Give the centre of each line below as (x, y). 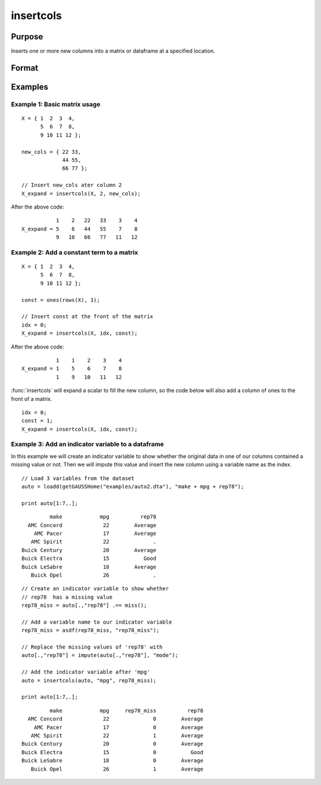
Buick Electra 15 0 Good (112, 752)
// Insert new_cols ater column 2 (72, 185)
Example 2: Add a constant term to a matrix (75, 252)
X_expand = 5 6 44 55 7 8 (80, 229)
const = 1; (37, 421)
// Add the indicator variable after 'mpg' (86, 672)
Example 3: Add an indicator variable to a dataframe (87, 444)
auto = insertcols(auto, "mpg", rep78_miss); (89, 680)
